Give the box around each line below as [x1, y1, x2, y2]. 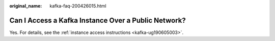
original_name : [9, 3, 42, 9]
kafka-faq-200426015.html [49, 3, 106, 9]
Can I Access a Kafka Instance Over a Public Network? [9, 16, 186, 25]
